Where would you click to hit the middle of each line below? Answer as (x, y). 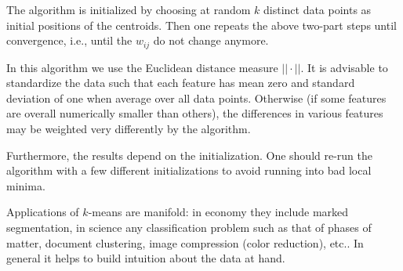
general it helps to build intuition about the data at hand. (146, 258)
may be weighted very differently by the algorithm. (129, 129)
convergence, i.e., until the (69, 40)
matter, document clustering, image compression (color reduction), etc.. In (185, 242)
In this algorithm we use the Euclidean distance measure (142, 67)
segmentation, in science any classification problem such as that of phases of (189, 227)
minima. (26, 185)
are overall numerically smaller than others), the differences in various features (195, 113)
